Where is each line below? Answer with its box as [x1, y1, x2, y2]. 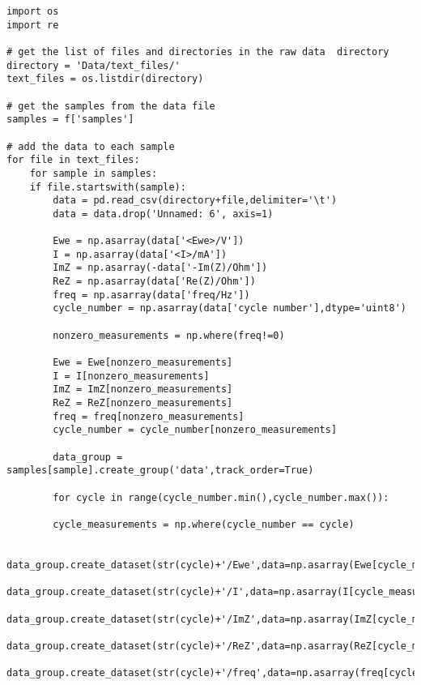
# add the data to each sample [6, 140, 175, 152]
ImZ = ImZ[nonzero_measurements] [53, 383, 233, 396]
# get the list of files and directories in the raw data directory [6, 45, 389, 58]
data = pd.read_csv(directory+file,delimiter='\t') [53, 195, 338, 207]
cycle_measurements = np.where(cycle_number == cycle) [53, 518, 355, 530]
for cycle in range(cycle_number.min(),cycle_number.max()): [53, 491, 389, 503]
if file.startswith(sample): [29, 181, 186, 193]
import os [6, 6, 59, 17]
